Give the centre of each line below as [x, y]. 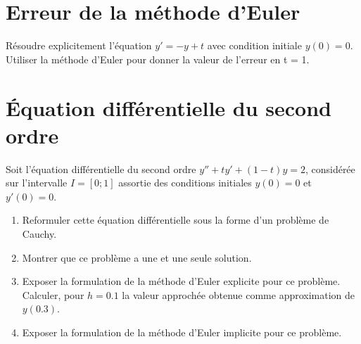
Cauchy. [39, 234]
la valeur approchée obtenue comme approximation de [239, 294]
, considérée [330, 168]
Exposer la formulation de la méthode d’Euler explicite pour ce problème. [181, 281]
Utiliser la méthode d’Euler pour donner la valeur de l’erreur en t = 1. [158, 59]
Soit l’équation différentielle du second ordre [101, 168]
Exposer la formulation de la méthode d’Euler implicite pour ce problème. [182, 332]
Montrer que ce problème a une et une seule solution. [137, 257]
